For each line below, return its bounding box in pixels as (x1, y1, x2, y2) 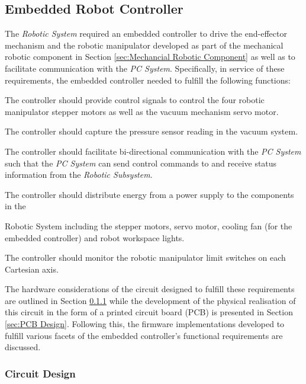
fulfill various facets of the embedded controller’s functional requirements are (5, 329, 283, 341)
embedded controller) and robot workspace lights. (5, 231, 185, 244)
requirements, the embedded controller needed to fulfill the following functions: (5, 73, 291, 86)
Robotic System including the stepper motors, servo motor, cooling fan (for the (5, 219, 292, 232)
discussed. (5, 341, 41, 353)
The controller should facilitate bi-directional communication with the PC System (5, 145, 301, 157)
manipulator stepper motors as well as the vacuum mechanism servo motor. (5, 105, 279, 117)
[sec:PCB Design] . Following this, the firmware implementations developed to (5, 318, 285, 330)
